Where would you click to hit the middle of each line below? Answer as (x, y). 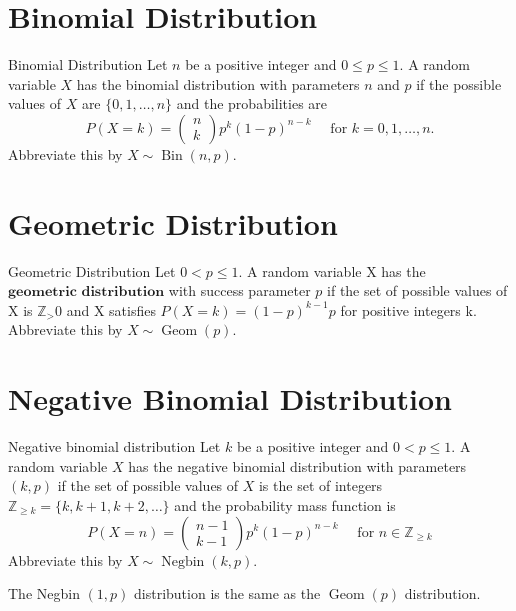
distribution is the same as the (227, 593)
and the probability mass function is (285, 504)
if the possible (459, 83)
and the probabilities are (252, 103)
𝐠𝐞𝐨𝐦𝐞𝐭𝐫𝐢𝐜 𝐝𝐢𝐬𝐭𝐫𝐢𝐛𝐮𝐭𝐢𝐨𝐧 (86, 292)
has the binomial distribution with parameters (218, 83)
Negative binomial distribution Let (114, 446)
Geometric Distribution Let (92, 270)
